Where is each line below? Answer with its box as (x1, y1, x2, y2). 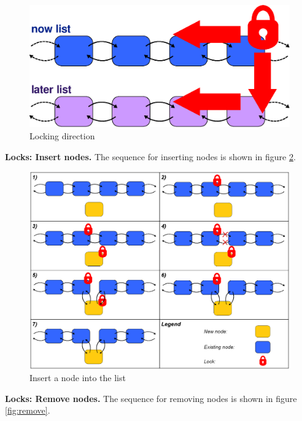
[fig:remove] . (5, 404, 50, 417)
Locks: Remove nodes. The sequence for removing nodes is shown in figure (5, 392, 297, 404)
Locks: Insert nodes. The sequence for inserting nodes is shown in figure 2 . (5, 150, 296, 163)
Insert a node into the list (29, 371, 126, 384)
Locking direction (29, 129, 95, 142)
